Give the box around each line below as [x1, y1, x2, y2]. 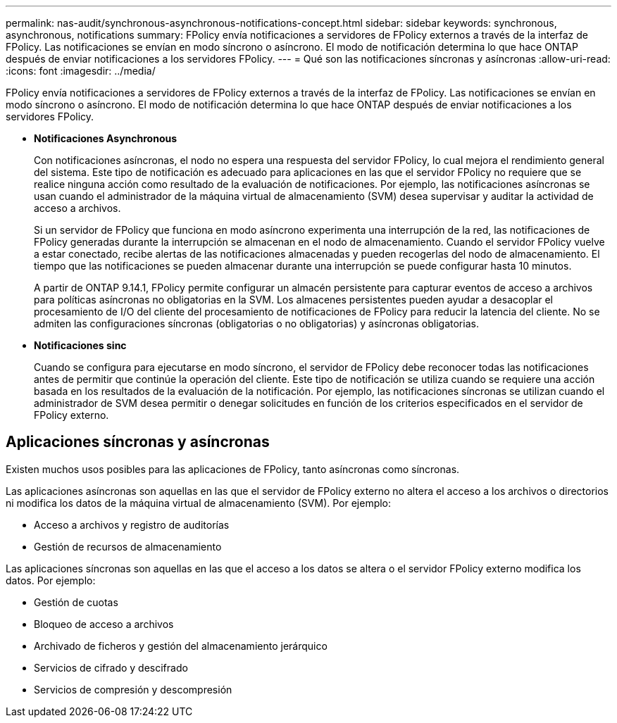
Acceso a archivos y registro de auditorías [34, 518, 230, 531]
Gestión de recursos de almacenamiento [34, 540, 222, 553]
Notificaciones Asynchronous [34, 132, 177, 144]
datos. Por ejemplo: [6, 574, 96, 586]
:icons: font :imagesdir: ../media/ [6, 65, 156, 77]
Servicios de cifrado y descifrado [34, 661, 188, 674]
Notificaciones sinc [34, 339, 127, 351]
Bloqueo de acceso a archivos [34, 617, 174, 630]
